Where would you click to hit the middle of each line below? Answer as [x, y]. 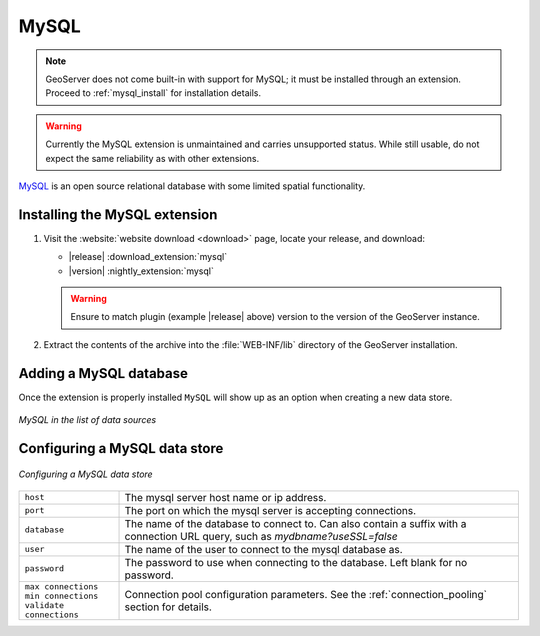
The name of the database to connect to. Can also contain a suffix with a [295, 523]
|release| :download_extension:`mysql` [148, 257]
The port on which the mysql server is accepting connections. [270, 510]
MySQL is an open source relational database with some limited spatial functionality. [192, 186]
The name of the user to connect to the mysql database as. [264, 549]
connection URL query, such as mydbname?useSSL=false [261, 536]
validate [44, 605]
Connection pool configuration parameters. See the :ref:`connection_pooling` [305, 594]
